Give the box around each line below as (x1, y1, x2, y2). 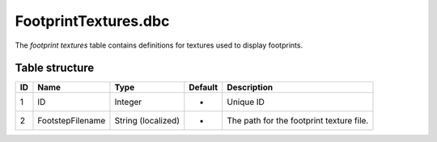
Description (227, 81, 274, 93)
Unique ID (227, 97, 265, 108)
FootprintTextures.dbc (15, 12, 170, 30)
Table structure (15, 61, 95, 75)
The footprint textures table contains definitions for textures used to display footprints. (15, 40, 303, 50)
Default (189, 81, 218, 93)
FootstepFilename (37, 115, 106, 127)
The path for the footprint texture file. (227, 115, 369, 127)
